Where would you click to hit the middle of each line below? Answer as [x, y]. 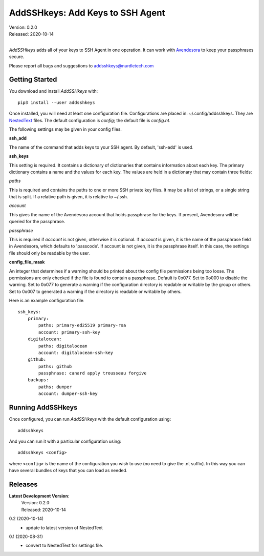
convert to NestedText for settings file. [65, 546]
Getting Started [33, 80]
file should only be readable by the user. [49, 253]
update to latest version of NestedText [64, 528]
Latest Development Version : [39, 496]
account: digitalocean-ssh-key [76, 352]
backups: [38, 380]
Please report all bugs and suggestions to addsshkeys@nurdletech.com [81, 65]
